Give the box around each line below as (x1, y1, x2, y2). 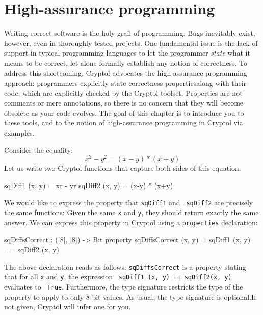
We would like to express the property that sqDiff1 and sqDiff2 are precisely (4, 197, 253, 207)
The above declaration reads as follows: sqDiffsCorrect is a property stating (4, 261, 246, 272)
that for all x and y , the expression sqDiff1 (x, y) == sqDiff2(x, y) (4, 271, 232, 282)
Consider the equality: (4, 144, 73, 155)
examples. (4, 127, 35, 138)
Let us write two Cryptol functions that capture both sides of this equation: (4, 163, 241, 173)
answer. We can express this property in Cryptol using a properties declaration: (4, 217, 258, 227)
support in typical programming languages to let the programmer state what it (4, 47, 250, 58)
